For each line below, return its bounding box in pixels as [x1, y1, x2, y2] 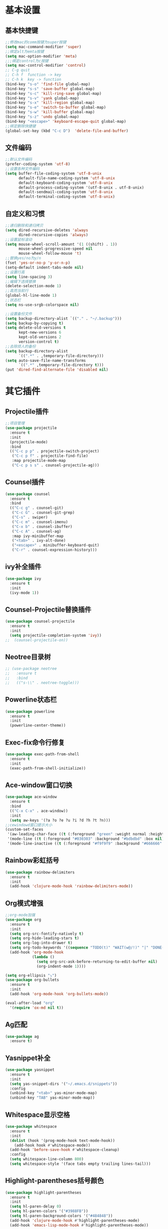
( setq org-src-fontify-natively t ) [9, 931, 84, 936]
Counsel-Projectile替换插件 [5, 605, 91, 614]
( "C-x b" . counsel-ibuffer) [11, 524, 72, 529]
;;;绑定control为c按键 [5, 58, 49, 63]
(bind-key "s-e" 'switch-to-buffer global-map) [5, 105, 106, 110]
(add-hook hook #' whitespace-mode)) [14, 1143, 91, 1148]
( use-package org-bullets [5, 977, 59, 983]
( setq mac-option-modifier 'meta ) [5, 54, 77, 59]
